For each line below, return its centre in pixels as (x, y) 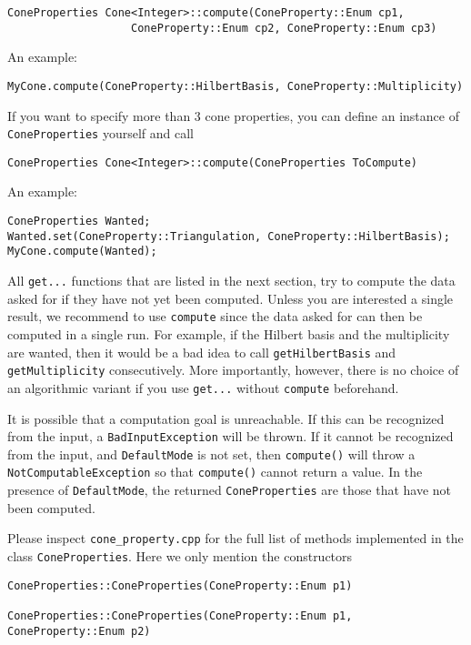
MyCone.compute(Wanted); (82, 252)
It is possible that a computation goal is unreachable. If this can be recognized (226, 418)
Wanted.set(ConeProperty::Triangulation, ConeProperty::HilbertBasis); (229, 236)
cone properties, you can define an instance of (332, 115)
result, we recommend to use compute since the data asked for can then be (215, 316)
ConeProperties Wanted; (79, 222)
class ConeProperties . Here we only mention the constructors (180, 555)
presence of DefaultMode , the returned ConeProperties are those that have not (230, 490)
